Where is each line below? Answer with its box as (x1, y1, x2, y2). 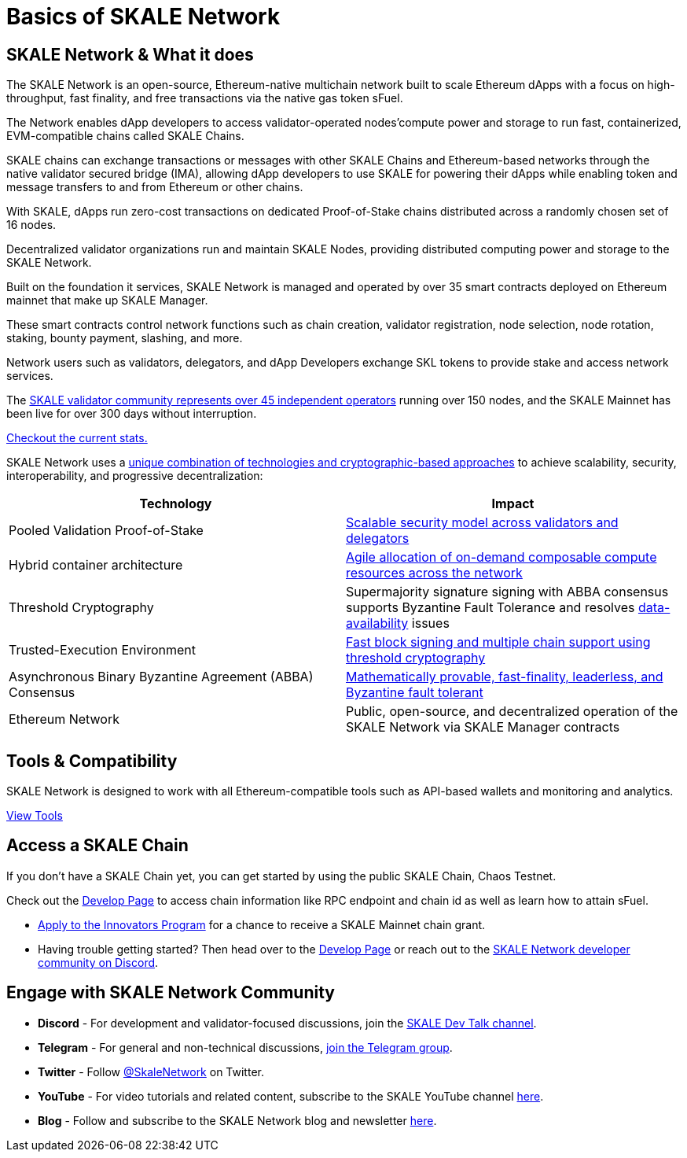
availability (346, 615, 409, 632)
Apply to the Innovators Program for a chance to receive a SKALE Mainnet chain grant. (38, 917, 486, 931)
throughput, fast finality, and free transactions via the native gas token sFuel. (6, 91, 403, 105)
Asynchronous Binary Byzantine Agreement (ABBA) (9, 669, 314, 685)
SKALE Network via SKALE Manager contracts (346, 719, 620, 736)
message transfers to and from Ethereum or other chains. (6, 180, 303, 194)
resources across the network (346, 565, 523, 581)
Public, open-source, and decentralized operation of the (346, 703, 678, 720)
